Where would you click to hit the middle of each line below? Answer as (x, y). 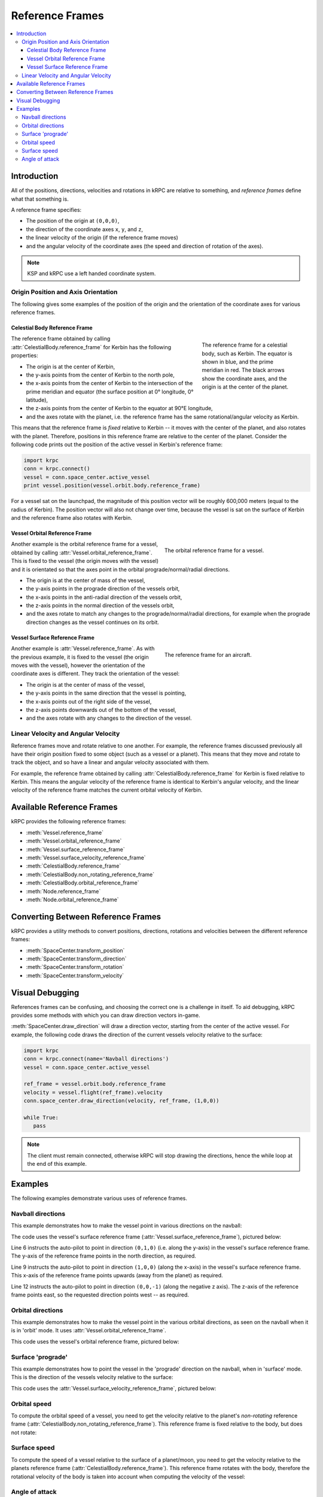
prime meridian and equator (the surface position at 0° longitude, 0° (110, 392)
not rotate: (24, 1432)
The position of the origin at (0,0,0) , (73, 221)
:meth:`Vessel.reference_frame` (65, 832)
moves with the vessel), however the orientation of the (78, 665)
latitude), (37, 400)
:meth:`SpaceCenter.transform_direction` (76, 959)
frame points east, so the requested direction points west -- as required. (100, 1295)
